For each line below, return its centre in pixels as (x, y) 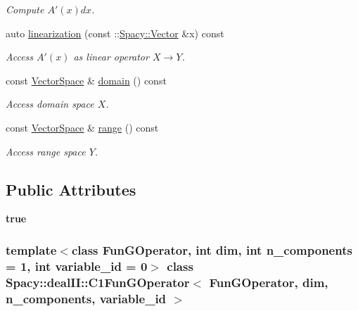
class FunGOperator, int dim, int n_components (212, 249)
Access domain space (50, 104)
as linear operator (111, 57)
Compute (25, 9)
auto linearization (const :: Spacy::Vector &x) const (115, 33)
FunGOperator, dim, (269, 282)
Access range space (46, 151)
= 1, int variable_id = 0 (77, 266)
